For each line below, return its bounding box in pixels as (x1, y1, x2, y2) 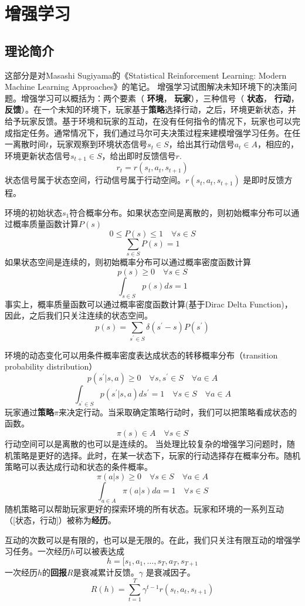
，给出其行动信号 (168, 138, 235, 150)
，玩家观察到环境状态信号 (49, 138, 148, 150)
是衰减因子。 (145, 566, 195, 578)
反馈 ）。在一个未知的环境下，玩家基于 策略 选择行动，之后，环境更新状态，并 (5, 103, 296, 116)
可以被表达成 (75, 545, 125, 557)
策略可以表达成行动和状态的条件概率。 (5, 461, 152, 473)
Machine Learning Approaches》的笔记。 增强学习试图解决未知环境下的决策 (5, 80, 289, 93)
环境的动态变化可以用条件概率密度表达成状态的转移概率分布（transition (5, 348, 278, 361)
